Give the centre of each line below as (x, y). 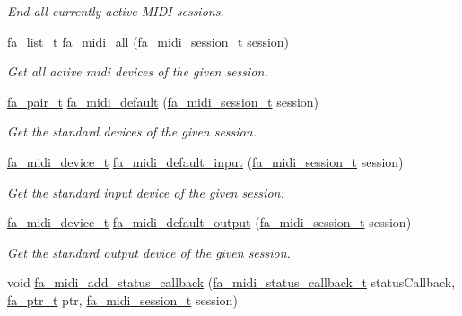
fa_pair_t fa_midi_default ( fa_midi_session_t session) (163, 101)
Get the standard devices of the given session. (132, 132)
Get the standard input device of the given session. (146, 192)
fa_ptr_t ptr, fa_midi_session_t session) (122, 299)
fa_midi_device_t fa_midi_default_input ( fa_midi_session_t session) (205, 161)
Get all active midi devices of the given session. (138, 71)
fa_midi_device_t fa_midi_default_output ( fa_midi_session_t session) (209, 222)
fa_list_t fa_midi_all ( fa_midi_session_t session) (148, 41)
